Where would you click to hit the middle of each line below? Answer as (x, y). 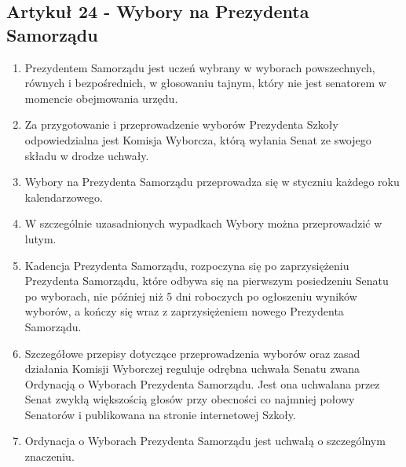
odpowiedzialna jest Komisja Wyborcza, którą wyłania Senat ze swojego (198, 139)
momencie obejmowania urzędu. (101, 98)
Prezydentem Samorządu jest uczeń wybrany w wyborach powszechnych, (200, 67)
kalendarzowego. (64, 197)
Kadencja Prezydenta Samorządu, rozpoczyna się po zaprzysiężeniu (187, 265)
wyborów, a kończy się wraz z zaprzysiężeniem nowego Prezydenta (184, 311)
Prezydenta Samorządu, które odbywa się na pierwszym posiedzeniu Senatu (207, 281)
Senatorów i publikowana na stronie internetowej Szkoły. (160, 414)
